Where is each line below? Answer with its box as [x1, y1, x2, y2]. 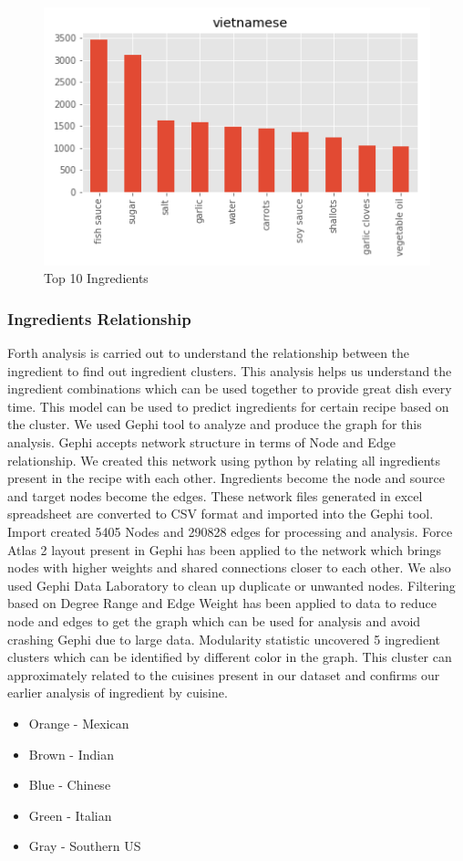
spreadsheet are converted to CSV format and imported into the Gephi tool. [7, 504, 434, 523]
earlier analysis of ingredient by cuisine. [7, 683, 228, 702]
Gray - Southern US [28, 836, 141, 856]
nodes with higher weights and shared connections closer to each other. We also [7, 558, 451, 577]
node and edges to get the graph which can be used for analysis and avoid [7, 611, 421, 630]
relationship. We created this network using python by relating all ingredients [7, 450, 440, 469]
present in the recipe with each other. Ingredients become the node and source [7, 468, 445, 488]
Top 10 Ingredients [44, 268, 149, 288]
